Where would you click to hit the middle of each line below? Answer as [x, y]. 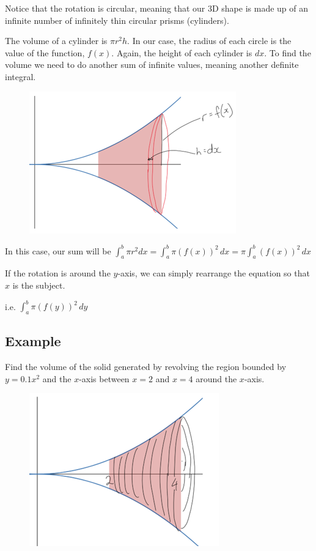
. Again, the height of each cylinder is [182, 52]
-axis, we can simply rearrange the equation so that [214, 273]
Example [33, 341]
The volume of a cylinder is [56, 41]
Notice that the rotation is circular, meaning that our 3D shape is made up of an [157, 8]
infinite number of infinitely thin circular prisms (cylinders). [117, 20]
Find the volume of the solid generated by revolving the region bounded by [146, 367]
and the [57, 378]
